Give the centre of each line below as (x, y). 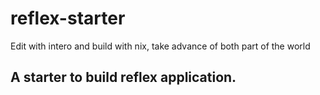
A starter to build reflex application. (123, 77)
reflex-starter (68, 18)
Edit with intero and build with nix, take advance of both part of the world (160, 46)
